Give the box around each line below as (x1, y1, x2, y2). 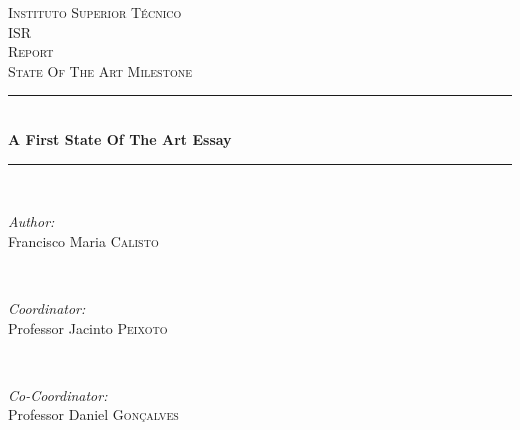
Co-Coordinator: (8, 384, 108, 405)
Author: (8, 211, 55, 232)
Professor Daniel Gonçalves (8, 404, 179, 425)
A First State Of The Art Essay (8, 128, 232, 149)
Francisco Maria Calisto (8, 230, 159, 251)
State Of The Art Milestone (8, 60, 192, 81)
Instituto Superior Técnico (8, 2, 182, 22)
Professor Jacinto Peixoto (8, 317, 168, 338)
